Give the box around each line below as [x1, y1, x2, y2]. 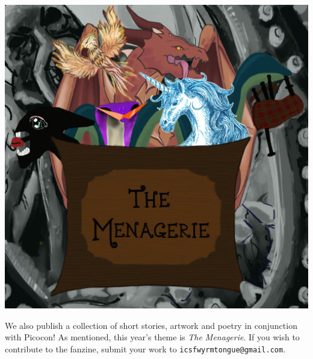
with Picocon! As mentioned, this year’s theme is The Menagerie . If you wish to [5, 331, 300, 343]
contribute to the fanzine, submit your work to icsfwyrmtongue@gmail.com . [5, 342, 286, 355]
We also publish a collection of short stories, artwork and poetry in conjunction [5, 319, 297, 331]
